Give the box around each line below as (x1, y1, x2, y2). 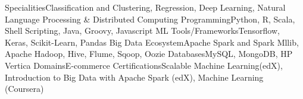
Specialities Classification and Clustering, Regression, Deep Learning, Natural (5, 1, 286, 13)
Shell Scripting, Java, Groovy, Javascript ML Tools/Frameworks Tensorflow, (5, 24, 280, 37)
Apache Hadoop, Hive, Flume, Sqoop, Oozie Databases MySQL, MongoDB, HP (5, 47, 293, 60)
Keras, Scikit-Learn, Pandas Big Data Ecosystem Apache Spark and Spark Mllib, (5, 36, 299, 48)
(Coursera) (5, 82, 44, 95)
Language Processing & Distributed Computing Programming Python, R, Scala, (5, 12, 295, 25)
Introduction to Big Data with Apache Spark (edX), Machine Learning (5, 71, 264, 83)
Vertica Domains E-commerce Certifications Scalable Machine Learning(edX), (5, 59, 283, 71)
